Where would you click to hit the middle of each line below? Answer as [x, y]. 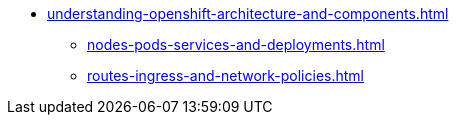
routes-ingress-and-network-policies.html [225, 75]
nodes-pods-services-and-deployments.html [236, 44]
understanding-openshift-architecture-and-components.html [248, 13]
